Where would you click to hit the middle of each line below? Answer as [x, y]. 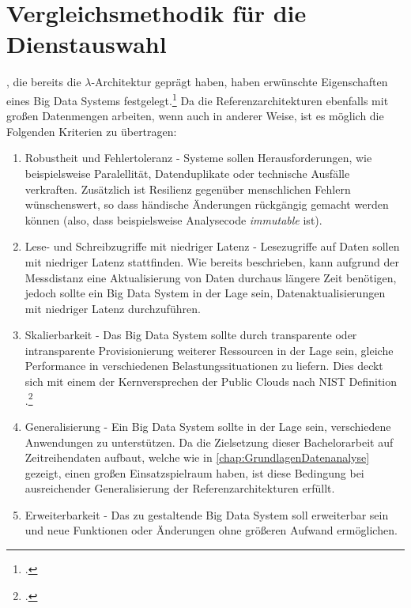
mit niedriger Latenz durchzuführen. [113, 308]
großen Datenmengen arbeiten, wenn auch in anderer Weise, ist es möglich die [195, 116]
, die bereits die [44, 82]
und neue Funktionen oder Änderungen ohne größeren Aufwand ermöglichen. [211, 530]
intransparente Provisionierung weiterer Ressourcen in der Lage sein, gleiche [209, 350]
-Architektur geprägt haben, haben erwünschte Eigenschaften [239, 82]
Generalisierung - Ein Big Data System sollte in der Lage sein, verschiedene [208, 426]
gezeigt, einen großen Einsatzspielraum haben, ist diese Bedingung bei [194, 472]
